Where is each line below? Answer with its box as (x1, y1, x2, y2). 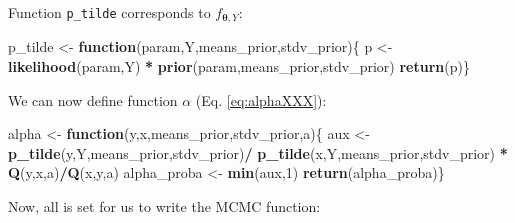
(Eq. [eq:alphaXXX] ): (195, 89, 327, 110)
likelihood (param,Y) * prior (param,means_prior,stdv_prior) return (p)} (8, 56, 470, 77)
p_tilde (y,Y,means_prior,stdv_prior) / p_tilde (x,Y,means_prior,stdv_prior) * (8, 142, 508, 163)
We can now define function (8, 89, 178, 110)
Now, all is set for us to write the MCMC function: (8, 196, 321, 217)
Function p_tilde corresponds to (8, 2, 211, 22)
